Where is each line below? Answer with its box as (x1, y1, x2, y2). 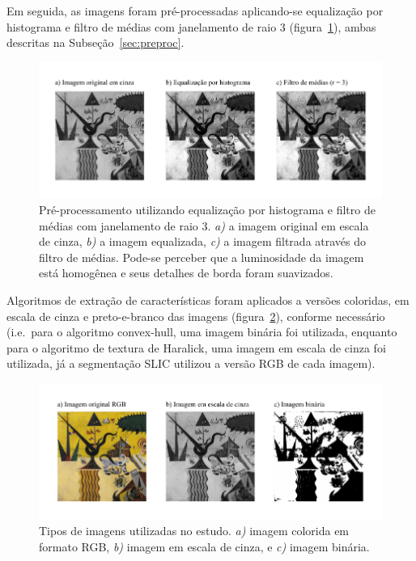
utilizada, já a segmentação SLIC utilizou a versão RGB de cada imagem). (6, 355, 376, 372)
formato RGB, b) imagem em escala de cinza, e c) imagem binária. (39, 538, 370, 555)
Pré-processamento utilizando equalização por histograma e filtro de (39, 200, 376, 217)
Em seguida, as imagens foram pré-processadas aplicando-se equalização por (6, 2, 384, 19)
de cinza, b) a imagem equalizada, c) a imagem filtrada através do (39, 233, 367, 250)
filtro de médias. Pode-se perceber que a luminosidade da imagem (39, 248, 364, 265)
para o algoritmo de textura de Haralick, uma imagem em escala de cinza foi (6, 339, 386, 356)
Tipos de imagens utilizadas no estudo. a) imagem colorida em (39, 522, 350, 539)
